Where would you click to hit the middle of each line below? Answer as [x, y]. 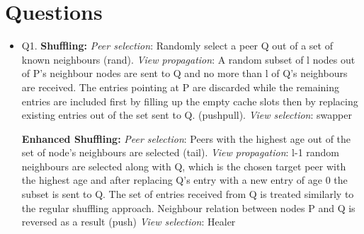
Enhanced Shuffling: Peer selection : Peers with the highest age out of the [186, 138]
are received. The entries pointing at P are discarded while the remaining [180, 87]
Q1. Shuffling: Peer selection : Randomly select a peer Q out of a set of [177, 46]
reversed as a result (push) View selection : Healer [129, 222]
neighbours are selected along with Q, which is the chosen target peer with [184, 166]
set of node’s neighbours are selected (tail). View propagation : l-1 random [181, 152]
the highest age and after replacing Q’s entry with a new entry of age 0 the [184, 180]
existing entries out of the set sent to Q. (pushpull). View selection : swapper [187, 115]
